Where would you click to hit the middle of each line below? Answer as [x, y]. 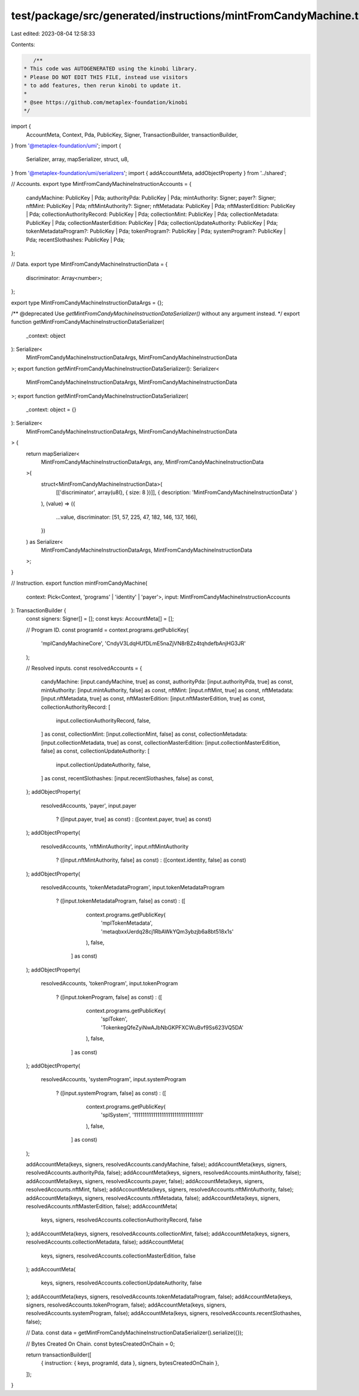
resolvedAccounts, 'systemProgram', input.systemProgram [114, 1079]
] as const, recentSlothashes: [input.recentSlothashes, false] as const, [127, 778]
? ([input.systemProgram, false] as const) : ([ [111, 1093]
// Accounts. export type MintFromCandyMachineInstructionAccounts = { [101, 184]
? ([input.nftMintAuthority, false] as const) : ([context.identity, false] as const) [151, 860]
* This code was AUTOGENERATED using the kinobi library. [110, 69]
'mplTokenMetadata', [127, 923]
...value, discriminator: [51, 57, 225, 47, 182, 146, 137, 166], [127, 517]
